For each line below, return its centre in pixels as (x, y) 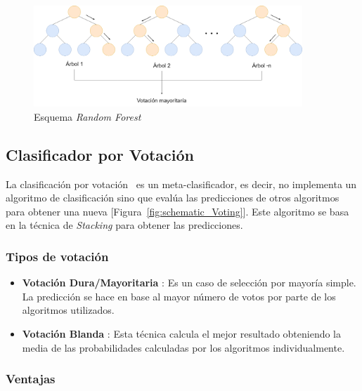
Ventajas (31, 379)
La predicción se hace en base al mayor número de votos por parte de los (179, 296)
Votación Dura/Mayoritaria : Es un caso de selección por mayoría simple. (189, 283)
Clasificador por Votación (100, 154)
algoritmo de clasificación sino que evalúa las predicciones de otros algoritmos (173, 198)
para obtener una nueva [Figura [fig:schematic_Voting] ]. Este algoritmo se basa (177, 211)
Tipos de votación (57, 256)
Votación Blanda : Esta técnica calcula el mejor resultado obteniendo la (181, 333)
